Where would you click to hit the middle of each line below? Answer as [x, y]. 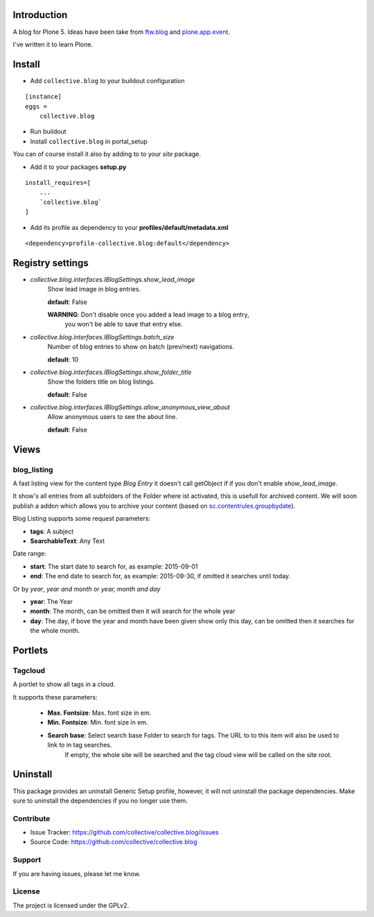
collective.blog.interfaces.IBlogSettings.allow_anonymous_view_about [130, 407]
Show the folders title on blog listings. [101, 382]
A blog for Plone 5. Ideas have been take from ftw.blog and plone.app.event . [122, 32]
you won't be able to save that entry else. [124, 324]
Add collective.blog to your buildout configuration [107, 80]
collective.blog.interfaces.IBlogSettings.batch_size [102, 337]
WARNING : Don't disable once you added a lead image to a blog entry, [148, 314]
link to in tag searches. [80, 745]
